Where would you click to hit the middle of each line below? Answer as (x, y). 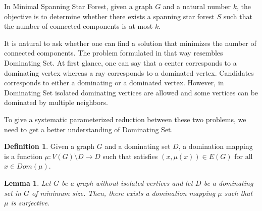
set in (13, 193)
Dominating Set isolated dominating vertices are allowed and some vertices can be (131, 92)
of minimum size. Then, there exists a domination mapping (124, 193)
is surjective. (30, 203)
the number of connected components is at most (78, 26)
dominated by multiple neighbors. (56, 102)
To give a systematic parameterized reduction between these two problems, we (125, 119)
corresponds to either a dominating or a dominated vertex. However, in (114, 83)
